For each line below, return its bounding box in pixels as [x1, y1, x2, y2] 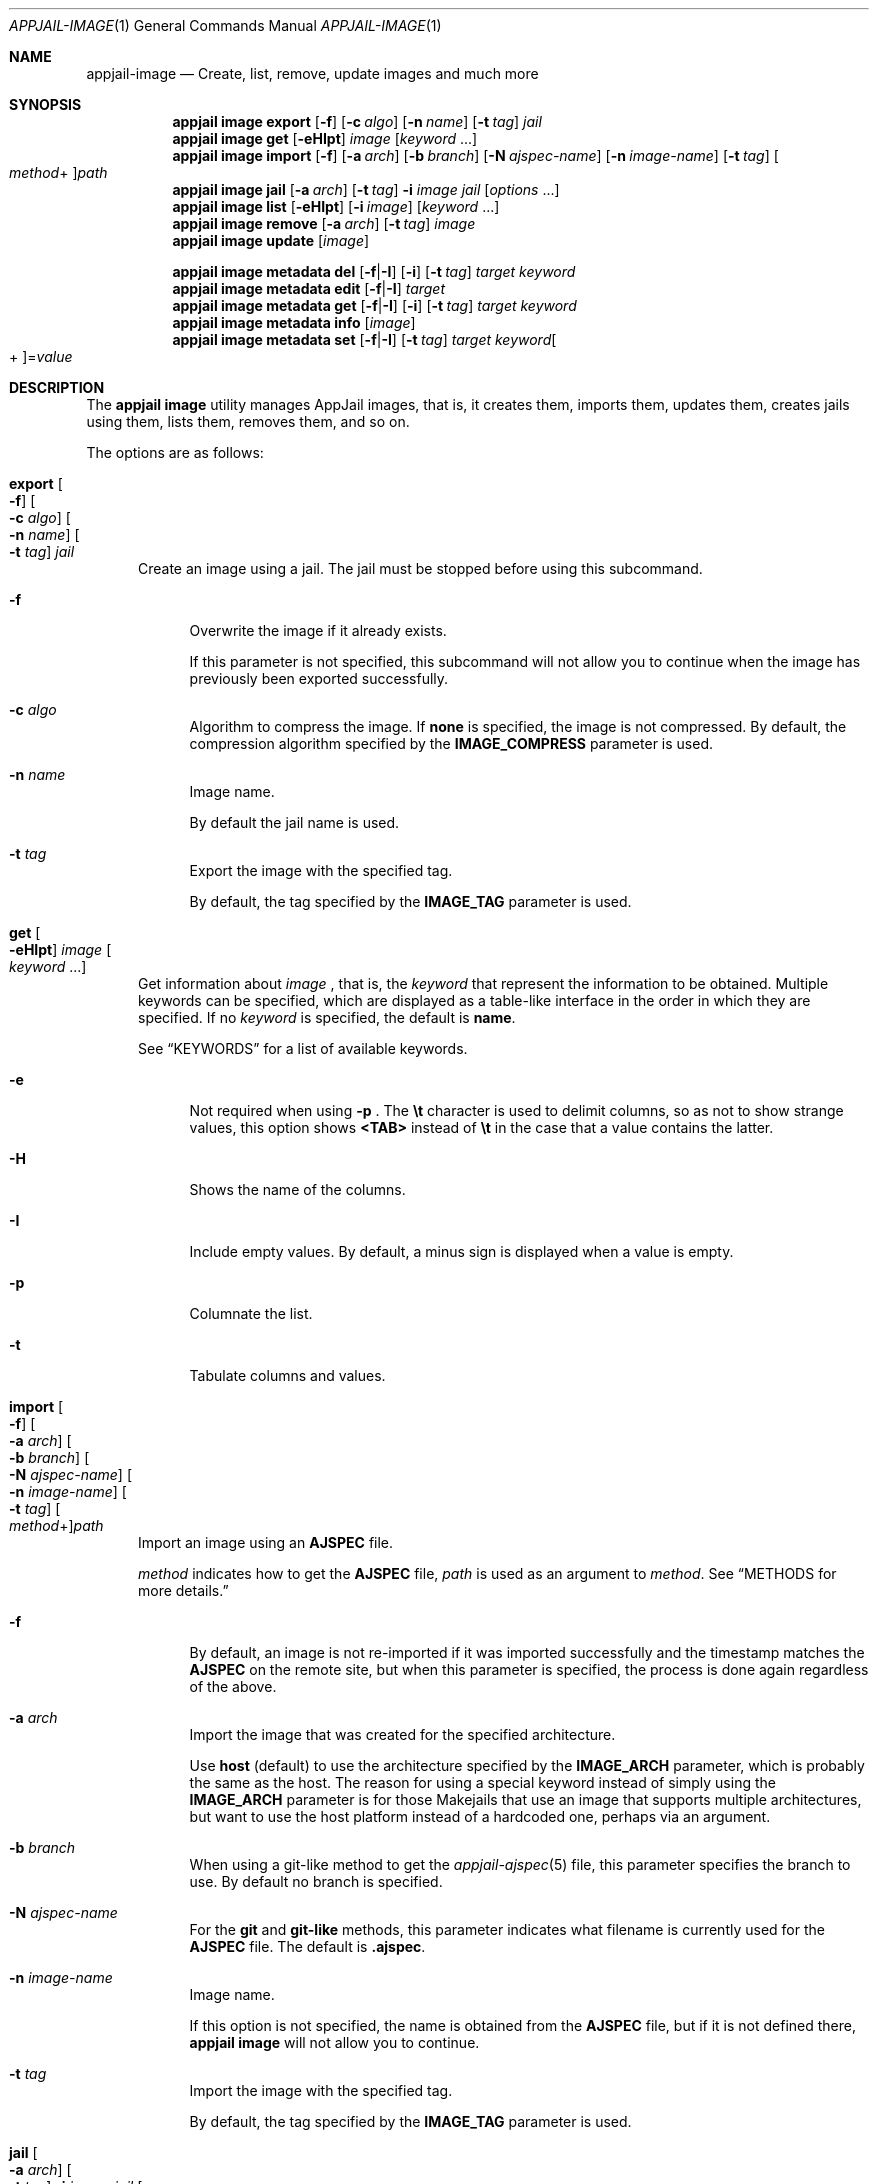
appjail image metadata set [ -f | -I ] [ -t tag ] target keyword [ [172, 331, 557, 348]
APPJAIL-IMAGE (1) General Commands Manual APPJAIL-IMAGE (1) [9, 17, 442, 34]
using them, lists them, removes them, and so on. [86, 413, 410, 430]
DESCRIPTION [9, 379, 105, 396]
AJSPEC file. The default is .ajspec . [189, 1938, 426, 1955]
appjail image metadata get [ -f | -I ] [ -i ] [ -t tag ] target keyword [172, 297, 577, 314]
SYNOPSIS [9, 96, 82, 113]
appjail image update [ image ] [172, 232, 370, 249]
